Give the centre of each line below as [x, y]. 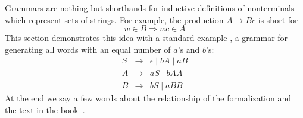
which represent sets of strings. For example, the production [114, 19]
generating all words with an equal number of [88, 49]
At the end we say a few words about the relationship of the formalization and [148, 98]
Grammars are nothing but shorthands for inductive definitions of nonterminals [150, 8]
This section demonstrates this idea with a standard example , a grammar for [146, 38]
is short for [278, 19]
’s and [189, 49]
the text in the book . [45, 110]
